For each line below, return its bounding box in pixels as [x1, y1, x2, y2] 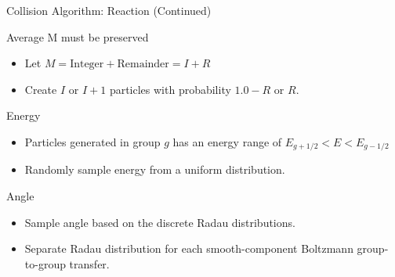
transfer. [69, 255, 110, 272]
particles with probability [109, 81, 231, 97]
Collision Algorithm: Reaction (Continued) [6, 2, 212, 18]
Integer [70, 59, 104, 70]
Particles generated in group [24, 133, 161, 149]
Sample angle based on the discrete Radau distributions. [24, 214, 295, 230]
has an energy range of [172, 133, 282, 149]
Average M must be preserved [6, 28, 149, 45]
